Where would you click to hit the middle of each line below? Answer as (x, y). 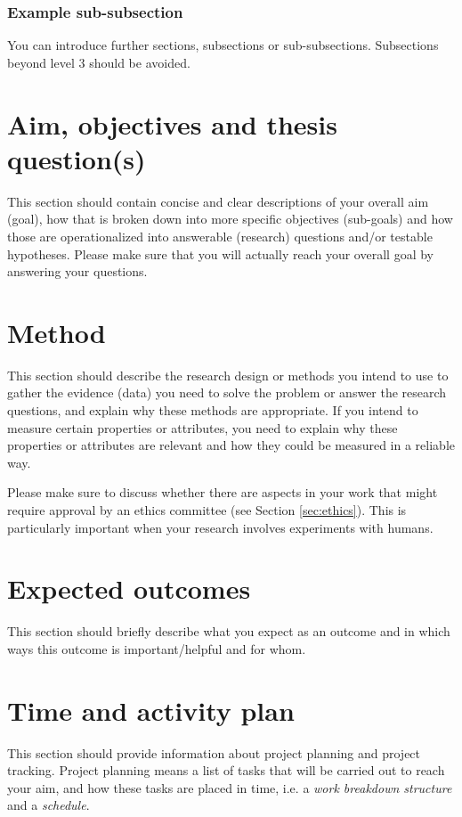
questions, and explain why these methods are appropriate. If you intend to (213, 410)
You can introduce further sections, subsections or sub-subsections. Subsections (223, 45)
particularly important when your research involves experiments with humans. (220, 527)
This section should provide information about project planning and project (214, 752)
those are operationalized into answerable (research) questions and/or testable (220, 236)
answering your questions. (77, 271)
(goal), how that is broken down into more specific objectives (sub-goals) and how (230, 219)
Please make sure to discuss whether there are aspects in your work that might (223, 492)
